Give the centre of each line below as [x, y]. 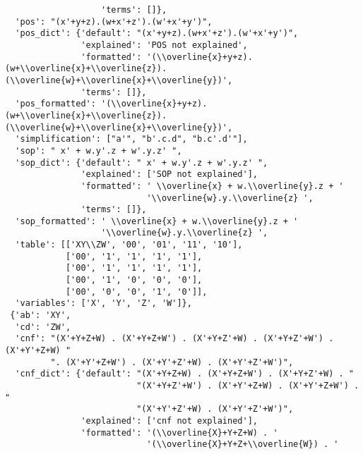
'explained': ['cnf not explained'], [169, 421]
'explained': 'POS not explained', [164, 45]
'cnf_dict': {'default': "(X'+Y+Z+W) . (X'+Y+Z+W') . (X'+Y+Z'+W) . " [184, 374]
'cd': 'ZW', [43, 327]
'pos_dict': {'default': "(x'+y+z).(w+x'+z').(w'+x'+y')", [157, 33]
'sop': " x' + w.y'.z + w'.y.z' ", [99, 151]
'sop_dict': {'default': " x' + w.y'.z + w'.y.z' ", [142, 162]
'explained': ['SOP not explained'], [169, 174]
